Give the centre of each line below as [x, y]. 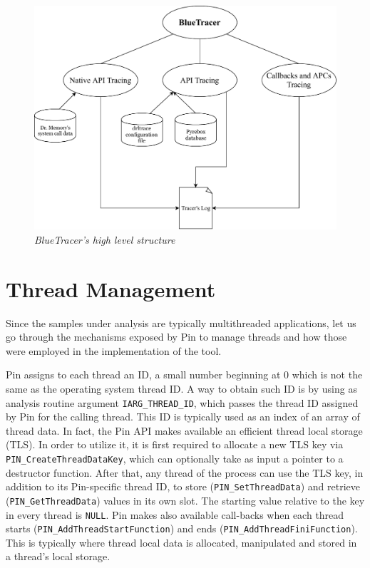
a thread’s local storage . [58, 556]
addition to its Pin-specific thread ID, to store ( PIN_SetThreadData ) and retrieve [183, 486]
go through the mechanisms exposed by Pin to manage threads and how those [176, 337]
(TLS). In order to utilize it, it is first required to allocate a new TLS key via [175, 444]
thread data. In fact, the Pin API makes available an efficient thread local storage [184, 430]
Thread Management [111, 288]
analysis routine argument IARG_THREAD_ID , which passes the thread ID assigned [182, 402]
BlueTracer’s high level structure [105, 239]
